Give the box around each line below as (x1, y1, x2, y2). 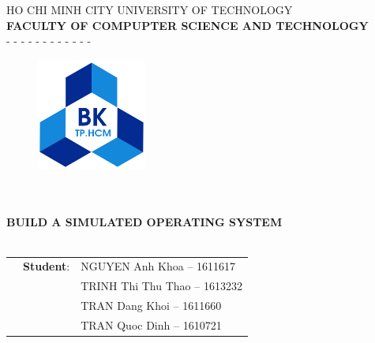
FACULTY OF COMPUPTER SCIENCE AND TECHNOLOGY (6, 17, 369, 33)
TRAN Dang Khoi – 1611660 (81, 297, 222, 313)
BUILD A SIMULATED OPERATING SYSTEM (6, 214, 283, 230)
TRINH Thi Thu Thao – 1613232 (81, 278, 242, 294)
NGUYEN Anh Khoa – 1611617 (81, 258, 236, 274)
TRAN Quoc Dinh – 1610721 (81, 316, 222, 333)
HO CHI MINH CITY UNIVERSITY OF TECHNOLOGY (6, 2, 293, 17)
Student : (23, 258, 70, 274)
